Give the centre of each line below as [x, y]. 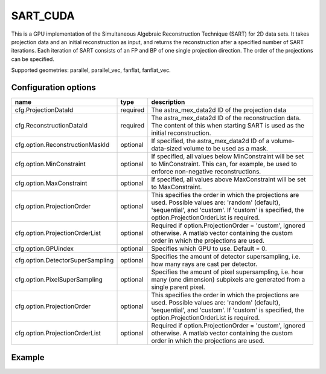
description [168, 102]
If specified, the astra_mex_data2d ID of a [210, 141]
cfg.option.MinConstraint [50, 164]
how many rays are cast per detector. [204, 264]
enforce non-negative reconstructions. [206, 172]
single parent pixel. [178, 287]
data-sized [167, 149]
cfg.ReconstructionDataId [51, 126]
